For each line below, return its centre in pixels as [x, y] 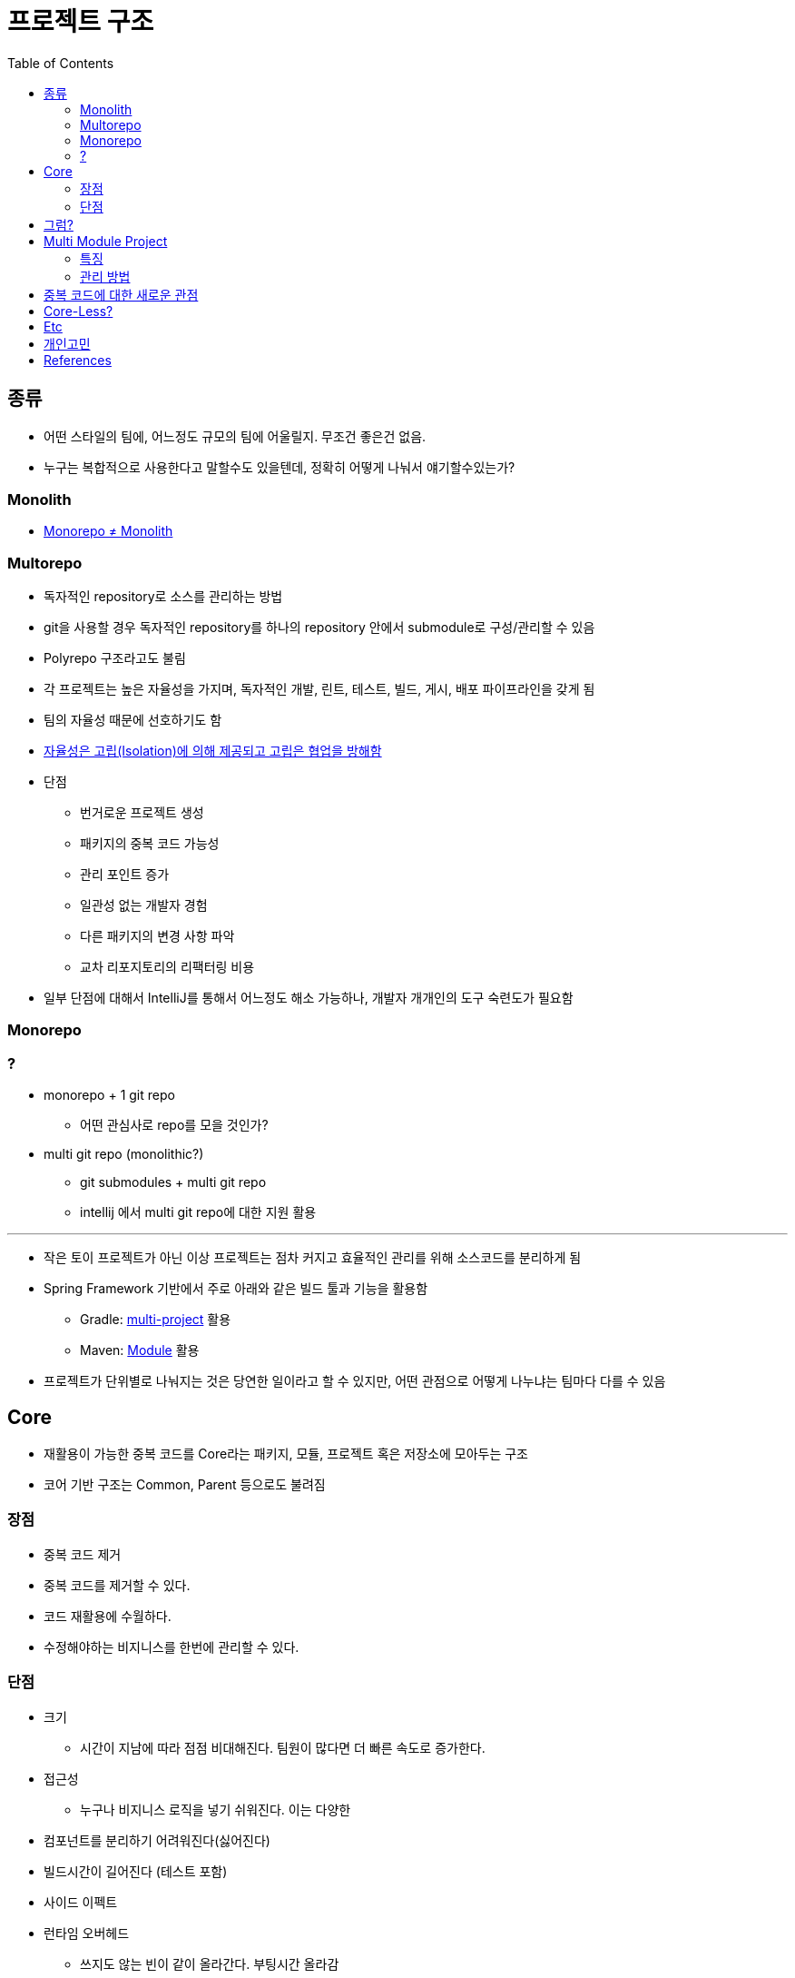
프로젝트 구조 [81, 22]
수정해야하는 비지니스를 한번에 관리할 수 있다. [172, 1647]
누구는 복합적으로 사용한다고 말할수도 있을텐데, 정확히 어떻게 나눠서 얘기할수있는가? [280, 467]
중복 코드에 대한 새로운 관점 [121, 294]
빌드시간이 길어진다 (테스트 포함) [136, 1871]
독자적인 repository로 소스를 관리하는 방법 [163, 597]
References [78, 360]
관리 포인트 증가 [125, 875]
